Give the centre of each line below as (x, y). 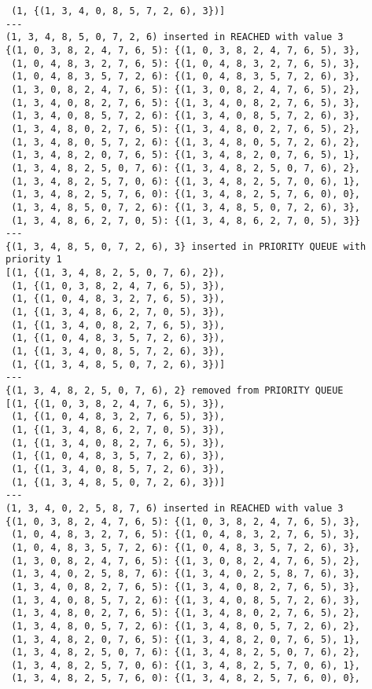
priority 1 (34, 260)
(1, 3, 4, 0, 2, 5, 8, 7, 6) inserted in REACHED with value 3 (175, 508)
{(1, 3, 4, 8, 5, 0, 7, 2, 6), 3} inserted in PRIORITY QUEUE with (186, 246)
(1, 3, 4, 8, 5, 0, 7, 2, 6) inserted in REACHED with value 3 (175, 37)
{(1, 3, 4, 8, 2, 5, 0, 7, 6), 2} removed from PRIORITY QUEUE (175, 391)
